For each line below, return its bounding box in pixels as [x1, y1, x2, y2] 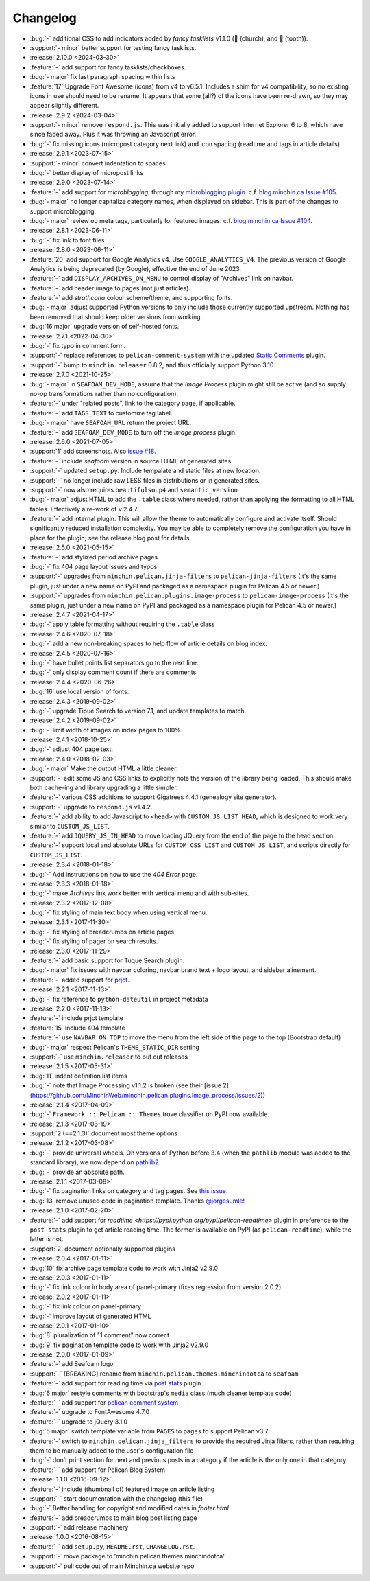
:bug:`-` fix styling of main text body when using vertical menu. [29, 908, 208, 916]
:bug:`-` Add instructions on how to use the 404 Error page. [29, 870, 198, 878]
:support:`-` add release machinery [29, 1523, 129, 1532]
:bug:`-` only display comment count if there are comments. [29, 668, 198, 676]
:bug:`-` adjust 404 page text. [29, 745, 113, 753]
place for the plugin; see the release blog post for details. [29, 533, 192, 542]
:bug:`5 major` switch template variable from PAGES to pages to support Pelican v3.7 [29, 1427, 269, 1435]
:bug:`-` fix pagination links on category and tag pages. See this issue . [29, 1187, 228, 1195]
